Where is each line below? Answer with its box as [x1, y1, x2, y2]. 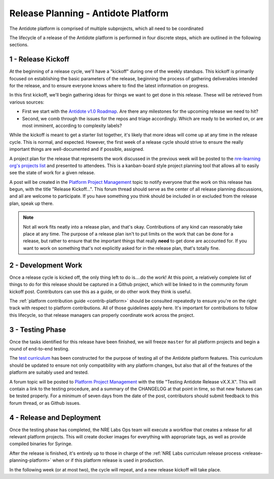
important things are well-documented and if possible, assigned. [9, 146, 145, 152]
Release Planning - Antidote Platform [9, 8, 168, 19]
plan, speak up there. [9, 200, 54, 206]
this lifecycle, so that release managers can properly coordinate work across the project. [9, 312, 195, 318]
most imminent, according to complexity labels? [22, 122, 122, 129]
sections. [9, 42, 29, 48]
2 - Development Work [9, 261, 82, 269]
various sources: [9, 99, 45, 105]
